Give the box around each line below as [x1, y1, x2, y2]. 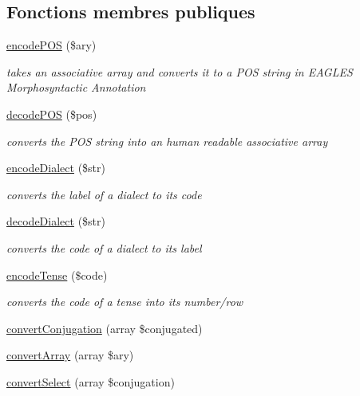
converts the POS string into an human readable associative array [6, 132, 328, 149]
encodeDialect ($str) [6, 159, 105, 176]
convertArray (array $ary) [6, 347, 134, 363]
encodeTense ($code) [6, 266, 108, 283]
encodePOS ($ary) [6, 37, 97, 53]
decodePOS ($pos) [6, 105, 97, 122]
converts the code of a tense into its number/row [6, 293, 243, 310]
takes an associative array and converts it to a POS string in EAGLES [6, 63, 353, 80]
